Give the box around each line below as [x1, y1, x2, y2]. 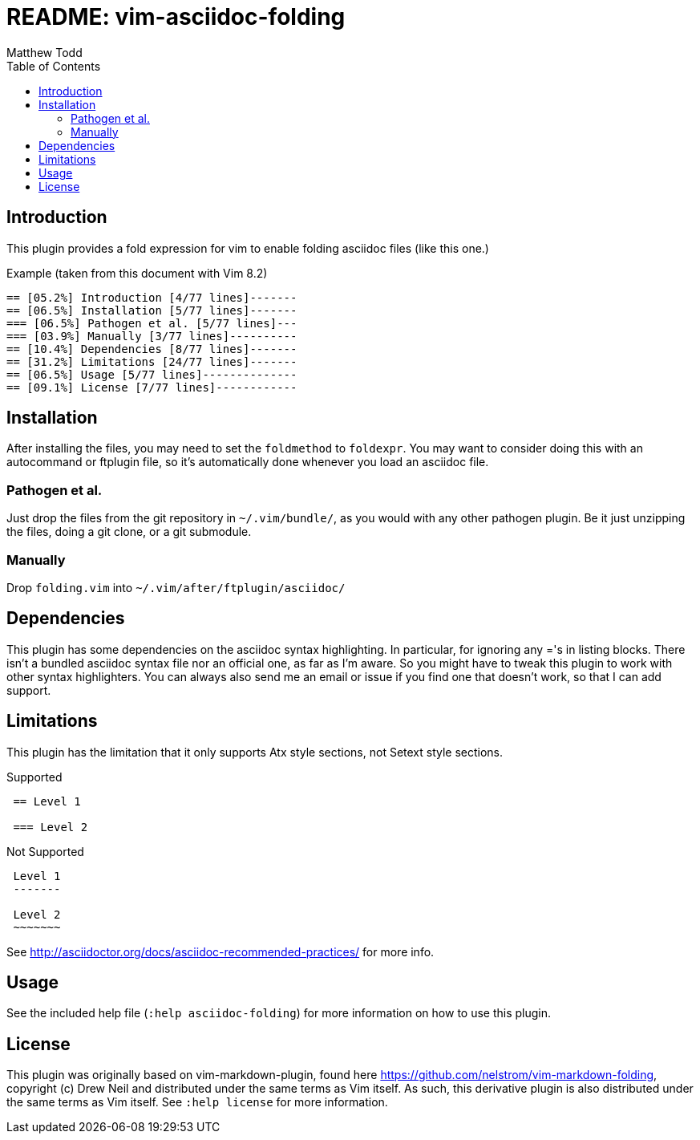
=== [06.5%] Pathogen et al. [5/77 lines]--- [6, 316, 297, 330]
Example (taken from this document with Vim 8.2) [6, 266, 268, 280]
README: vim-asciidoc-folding [6, 3, 346, 30]
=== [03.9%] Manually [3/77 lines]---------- [6, 329, 297, 343]
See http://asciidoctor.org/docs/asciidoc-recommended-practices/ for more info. [6, 944, 435, 959]
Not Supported [6, 844, 84, 858]
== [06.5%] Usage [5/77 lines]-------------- [6, 367, 297, 381]
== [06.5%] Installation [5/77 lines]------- [6, 303, 297, 317]
